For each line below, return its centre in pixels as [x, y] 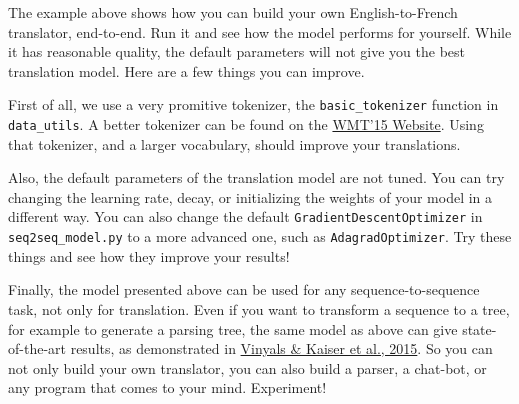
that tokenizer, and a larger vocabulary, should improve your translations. [234, 143]
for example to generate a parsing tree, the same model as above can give [233, 328]
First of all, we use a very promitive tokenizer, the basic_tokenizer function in [253, 104]
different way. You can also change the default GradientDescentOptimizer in [245, 216]
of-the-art [37, 348]
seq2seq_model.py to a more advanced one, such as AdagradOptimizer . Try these [260, 236]
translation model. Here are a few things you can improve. [186, 70]
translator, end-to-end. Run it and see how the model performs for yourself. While [260, 31]
